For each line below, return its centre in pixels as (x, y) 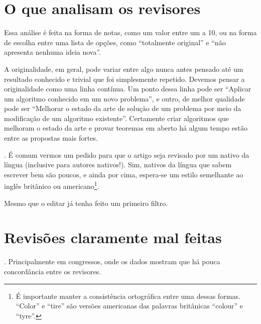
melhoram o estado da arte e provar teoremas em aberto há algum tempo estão (126, 128)
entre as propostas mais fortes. (51, 138)
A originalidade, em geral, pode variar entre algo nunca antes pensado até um (124, 69)
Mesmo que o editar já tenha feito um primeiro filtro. (86, 203)
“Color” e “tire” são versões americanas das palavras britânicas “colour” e (129, 306)
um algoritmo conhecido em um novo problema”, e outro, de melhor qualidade (124, 98)
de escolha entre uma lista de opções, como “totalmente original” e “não (115, 42)
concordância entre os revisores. (53, 271)
